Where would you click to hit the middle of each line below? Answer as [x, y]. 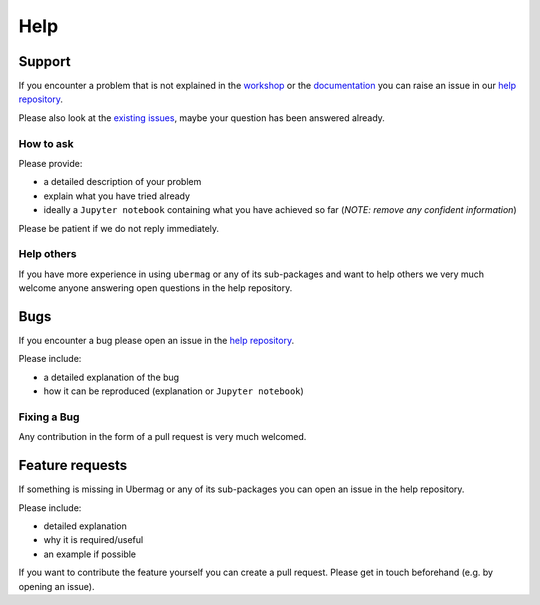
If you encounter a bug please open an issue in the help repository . [156, 340]
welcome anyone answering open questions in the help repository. [155, 288]
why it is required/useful [93, 540]
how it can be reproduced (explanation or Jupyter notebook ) [173, 391]
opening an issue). [56, 586]
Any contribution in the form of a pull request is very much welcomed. [162, 437]
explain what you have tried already [116, 196]
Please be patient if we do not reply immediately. [119, 228]
